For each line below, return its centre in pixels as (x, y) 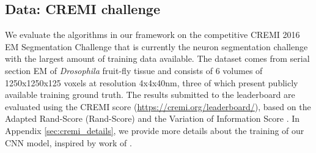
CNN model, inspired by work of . (68, 142)
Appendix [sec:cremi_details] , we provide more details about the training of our (155, 130)
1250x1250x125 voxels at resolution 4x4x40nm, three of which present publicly (152, 82)
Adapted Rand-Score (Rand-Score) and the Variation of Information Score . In (152, 118)
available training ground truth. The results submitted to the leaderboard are (150, 95)
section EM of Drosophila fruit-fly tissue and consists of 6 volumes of (134, 70)
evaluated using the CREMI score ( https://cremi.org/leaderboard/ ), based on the (158, 106)
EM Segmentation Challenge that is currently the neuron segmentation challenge (156, 46)
